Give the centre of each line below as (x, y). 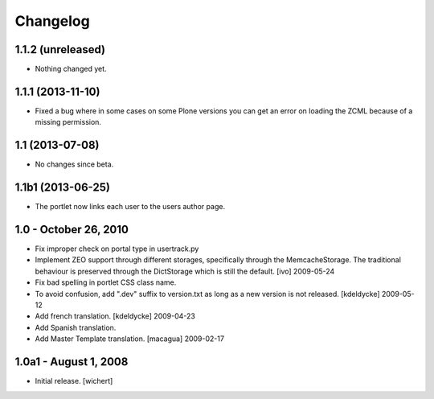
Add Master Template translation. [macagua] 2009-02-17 (130, 339)
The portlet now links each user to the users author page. (130, 207)
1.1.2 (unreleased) (60, 49)
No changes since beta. (74, 164)
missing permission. (68, 122)
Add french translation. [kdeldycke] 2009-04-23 (115, 316)
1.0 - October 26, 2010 (72, 229)
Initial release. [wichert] (74, 381)
